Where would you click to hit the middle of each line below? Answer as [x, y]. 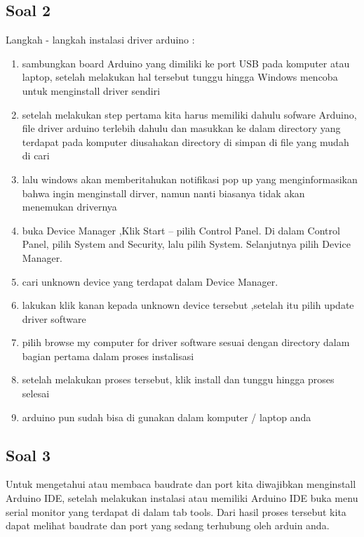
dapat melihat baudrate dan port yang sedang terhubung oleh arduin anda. [168, 525]
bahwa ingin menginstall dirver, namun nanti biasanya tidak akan [163, 193]
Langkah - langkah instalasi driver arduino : [100, 40]
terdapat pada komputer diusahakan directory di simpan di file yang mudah [186, 141]
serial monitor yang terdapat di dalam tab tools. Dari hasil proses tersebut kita [176, 511]
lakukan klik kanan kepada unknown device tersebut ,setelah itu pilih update [188, 305]
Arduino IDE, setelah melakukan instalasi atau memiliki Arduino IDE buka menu [182, 498]
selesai [36, 393]
